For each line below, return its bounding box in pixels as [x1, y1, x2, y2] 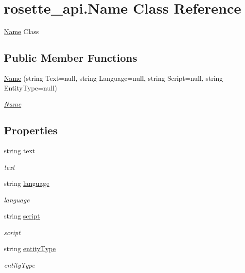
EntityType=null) [4, 82, 57, 92]
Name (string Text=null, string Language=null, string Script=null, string [4, 73, 223, 83]
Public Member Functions [4, 50, 137, 65]
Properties [4, 123, 58, 138]
